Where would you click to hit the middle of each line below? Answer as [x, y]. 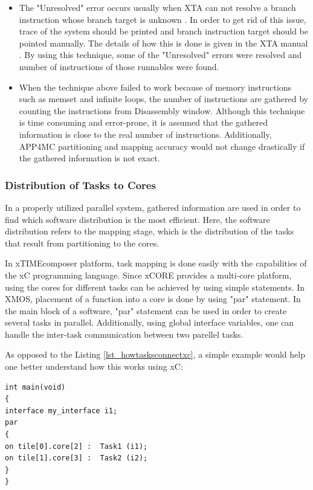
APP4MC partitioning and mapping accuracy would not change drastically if [162, 146]
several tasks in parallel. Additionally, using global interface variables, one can [150, 322]
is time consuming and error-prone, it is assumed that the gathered [144, 122]
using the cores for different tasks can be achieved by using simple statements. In [155, 287]
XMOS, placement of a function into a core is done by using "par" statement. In [153, 299]
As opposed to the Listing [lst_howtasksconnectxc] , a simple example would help [155, 354]
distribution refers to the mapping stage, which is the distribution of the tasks [150, 231]
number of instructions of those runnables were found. [119, 66]
